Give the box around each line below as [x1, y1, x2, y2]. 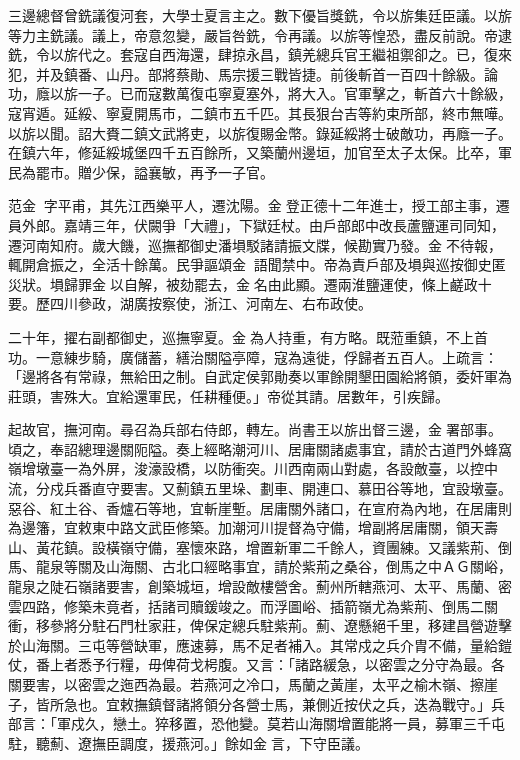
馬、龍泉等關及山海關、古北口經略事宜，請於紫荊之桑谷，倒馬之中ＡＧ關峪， [8, 556, 512, 577]
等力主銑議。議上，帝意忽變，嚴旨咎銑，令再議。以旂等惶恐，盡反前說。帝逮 [8, 24, 512, 45]
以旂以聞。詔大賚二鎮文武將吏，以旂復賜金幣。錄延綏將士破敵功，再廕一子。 [8, 122, 512, 143]
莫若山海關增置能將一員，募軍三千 [266, 713, 491, 734]
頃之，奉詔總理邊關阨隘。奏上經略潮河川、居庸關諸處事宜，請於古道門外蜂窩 [8, 438, 512, 459]
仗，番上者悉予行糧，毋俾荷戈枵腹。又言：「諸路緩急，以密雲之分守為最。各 [8, 654, 505, 675]
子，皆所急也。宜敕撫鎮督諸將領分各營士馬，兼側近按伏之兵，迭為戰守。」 [8, 693, 491, 714]
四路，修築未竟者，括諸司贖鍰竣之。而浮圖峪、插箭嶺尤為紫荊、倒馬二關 [21, 595, 498, 616]
